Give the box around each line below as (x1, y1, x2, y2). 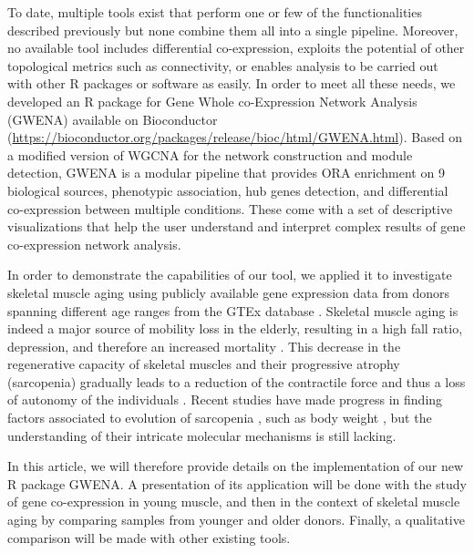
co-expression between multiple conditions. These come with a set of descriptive (7, 199, 453, 218)
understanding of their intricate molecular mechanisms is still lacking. (7, 425, 397, 445)
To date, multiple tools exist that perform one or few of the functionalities (7, 3, 422, 21)
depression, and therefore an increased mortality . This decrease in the (7, 336, 401, 355)
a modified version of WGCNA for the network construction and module (7, 145, 413, 164)
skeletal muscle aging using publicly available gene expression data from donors (7, 282, 450, 302)
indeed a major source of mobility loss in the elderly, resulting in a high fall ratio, (7, 319, 463, 338)
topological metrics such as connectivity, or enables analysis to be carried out (7, 56, 438, 75)
